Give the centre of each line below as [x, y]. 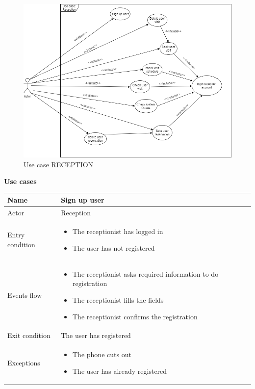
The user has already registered [120, 371]
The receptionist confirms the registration [135, 316]
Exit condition [29, 335]
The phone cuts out [102, 354]
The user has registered [96, 335]
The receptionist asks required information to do [146, 273]
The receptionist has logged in [118, 231]
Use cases [20, 181]
